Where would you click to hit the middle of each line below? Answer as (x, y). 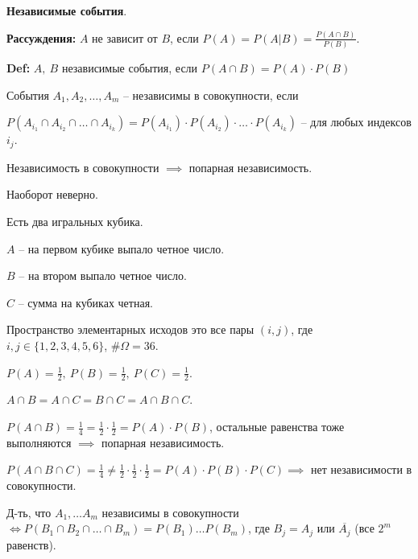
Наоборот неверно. (52, 194)
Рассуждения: (41, 37)
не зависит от (125, 37)
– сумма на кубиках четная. (85, 302)
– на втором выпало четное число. (103, 275)
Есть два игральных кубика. (75, 222)
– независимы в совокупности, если (211, 95)
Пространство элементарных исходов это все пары (130, 329)
